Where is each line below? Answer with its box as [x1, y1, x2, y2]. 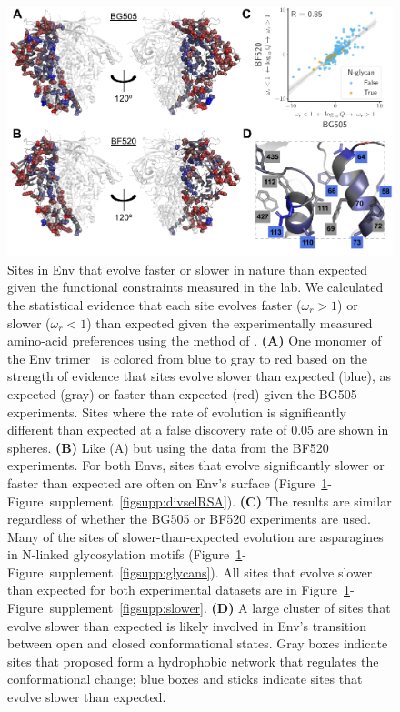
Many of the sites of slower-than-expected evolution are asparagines [7, 526, 384, 546]
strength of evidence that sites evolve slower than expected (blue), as [7, 366, 391, 386]
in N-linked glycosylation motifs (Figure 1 [7, 545, 243, 564]
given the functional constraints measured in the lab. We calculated [7, 277, 384, 296]
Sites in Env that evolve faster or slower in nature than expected [7, 259, 368, 278]
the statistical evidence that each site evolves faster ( [7, 295, 302, 314]
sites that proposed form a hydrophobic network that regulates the [7, 651, 379, 670]
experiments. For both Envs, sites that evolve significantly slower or [7, 456, 385, 475]
